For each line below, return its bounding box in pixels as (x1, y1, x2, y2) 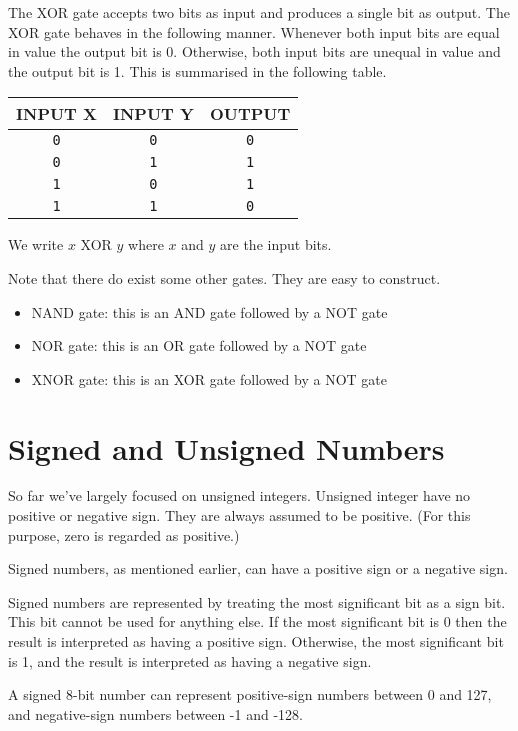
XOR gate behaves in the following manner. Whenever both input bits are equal (8, 21, 500, 42)
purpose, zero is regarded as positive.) (8, 524, 240, 545)
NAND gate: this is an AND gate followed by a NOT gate (31, 301, 388, 322)
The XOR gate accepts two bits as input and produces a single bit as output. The (8, 2, 510, 22)
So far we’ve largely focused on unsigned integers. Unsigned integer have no (8, 485, 471, 506)
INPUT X (16, 102, 97, 126)
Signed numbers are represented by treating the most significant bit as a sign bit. (8, 591, 506, 612)
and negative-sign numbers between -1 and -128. (8, 703, 303, 724)
